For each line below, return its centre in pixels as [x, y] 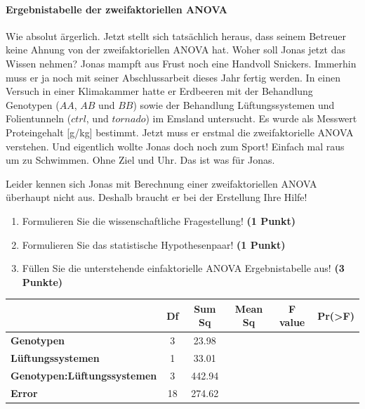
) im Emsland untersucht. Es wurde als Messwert [251, 118]
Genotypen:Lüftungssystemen [84, 375]
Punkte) [42, 281]
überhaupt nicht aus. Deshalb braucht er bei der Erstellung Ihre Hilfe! [157, 197]
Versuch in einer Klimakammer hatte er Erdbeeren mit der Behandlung [159, 91]
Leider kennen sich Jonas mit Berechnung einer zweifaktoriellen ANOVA [161, 183]
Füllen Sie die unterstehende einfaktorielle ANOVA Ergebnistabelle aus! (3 [183, 268]
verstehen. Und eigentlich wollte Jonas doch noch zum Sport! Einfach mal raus [175, 146]
